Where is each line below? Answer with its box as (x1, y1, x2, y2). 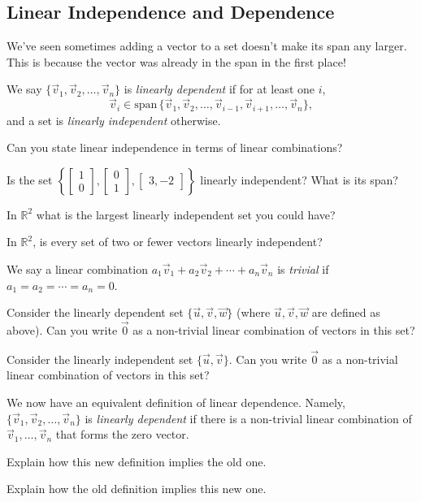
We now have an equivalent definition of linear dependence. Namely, (7, 394, 345, 411)
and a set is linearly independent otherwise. (7, 111, 221, 128)
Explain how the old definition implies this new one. (7, 480, 267, 497)
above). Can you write (7, 322, 118, 339)
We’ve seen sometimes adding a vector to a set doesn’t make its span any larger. (7, 37, 407, 54)
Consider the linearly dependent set (7, 304, 184, 321)
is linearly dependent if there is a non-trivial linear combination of (85, 409, 412, 426)
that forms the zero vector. (55, 426, 189, 443)
